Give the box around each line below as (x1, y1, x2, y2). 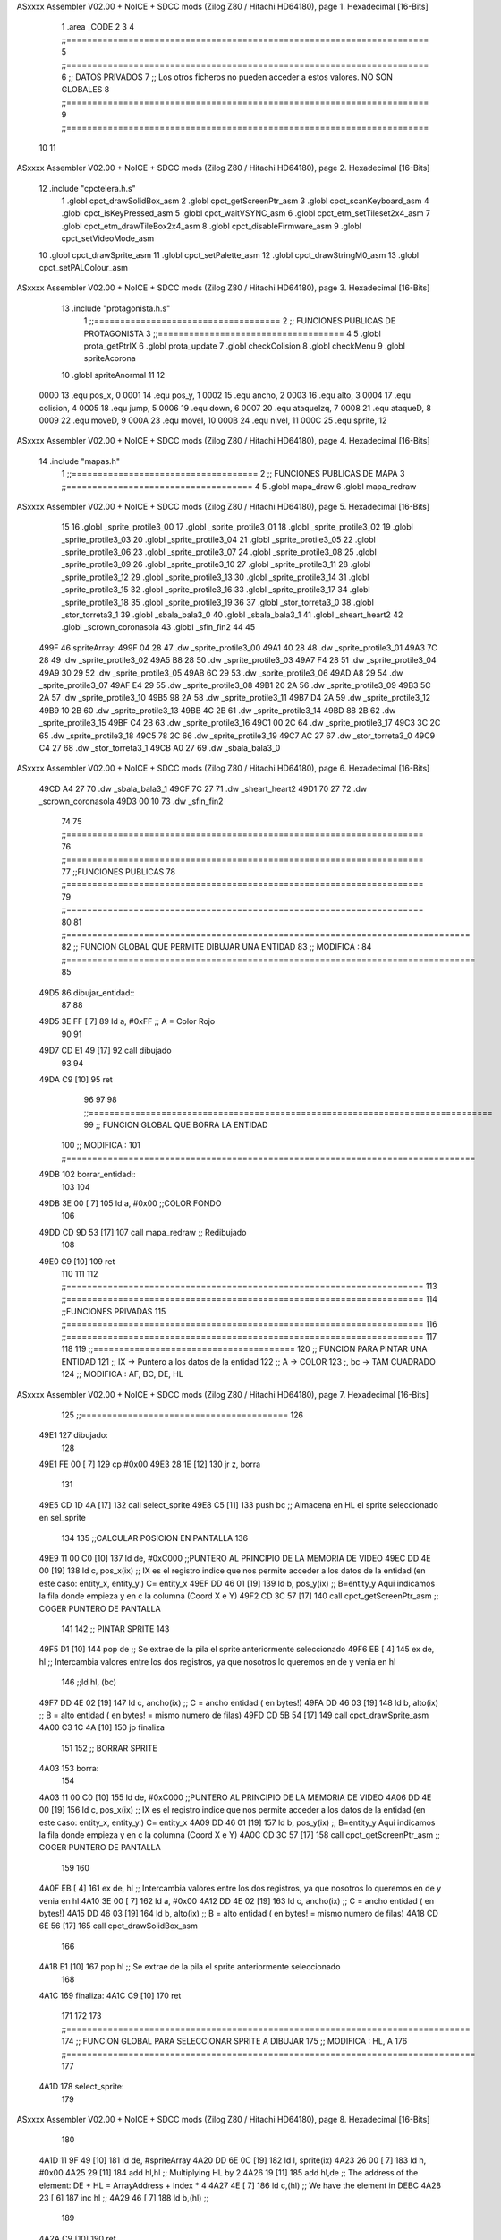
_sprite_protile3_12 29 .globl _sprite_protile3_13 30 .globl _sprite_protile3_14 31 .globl (61, 572, 369, 582)
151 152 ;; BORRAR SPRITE (61, 1743, 158, 1753)
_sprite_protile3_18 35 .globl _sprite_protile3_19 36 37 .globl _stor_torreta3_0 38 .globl (61, 597, 375, 607)
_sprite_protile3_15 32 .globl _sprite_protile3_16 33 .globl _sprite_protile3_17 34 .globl (61, 584, 370, 595)
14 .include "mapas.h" (38, 455, 121, 466)
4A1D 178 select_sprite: (38, 2081, 124, 2092)
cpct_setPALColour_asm (38, 263, 129, 273)
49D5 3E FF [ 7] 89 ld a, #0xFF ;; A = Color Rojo (38, 1016, 216, 1027)
